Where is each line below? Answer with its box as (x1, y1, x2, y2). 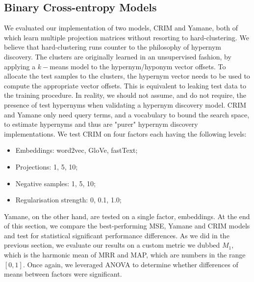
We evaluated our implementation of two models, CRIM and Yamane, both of (4, 23, 238, 33)
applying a (4, 61, 36, 71)
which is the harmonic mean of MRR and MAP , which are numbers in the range (4, 250, 246, 260)
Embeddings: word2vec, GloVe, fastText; (15, 145, 138, 155)
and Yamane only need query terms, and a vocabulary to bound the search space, (4, 109, 250, 119)
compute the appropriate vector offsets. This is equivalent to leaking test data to (4, 80, 246, 90)
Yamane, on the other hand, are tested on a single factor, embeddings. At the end (4, 211, 250, 221)
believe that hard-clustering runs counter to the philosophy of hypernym (4, 42, 222, 52)
